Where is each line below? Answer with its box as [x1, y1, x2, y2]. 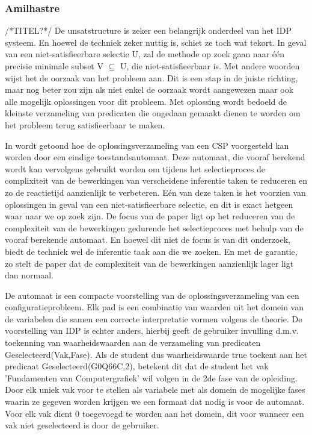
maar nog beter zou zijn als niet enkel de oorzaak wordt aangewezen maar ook [5, 83, 294, 96]
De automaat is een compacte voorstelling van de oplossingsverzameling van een [5, 289, 299, 301]
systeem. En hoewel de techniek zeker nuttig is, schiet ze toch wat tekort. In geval [5, 36, 307, 48]
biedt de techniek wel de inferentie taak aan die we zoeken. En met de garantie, [5, 245, 298, 257]
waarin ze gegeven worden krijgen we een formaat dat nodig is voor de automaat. [5, 395, 305, 408]
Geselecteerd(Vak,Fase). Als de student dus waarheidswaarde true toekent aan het [5, 348, 307, 360]
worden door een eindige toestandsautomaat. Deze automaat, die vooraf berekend [5, 151, 305, 163]
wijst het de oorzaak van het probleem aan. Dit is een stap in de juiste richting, [5, 71, 298, 84]
